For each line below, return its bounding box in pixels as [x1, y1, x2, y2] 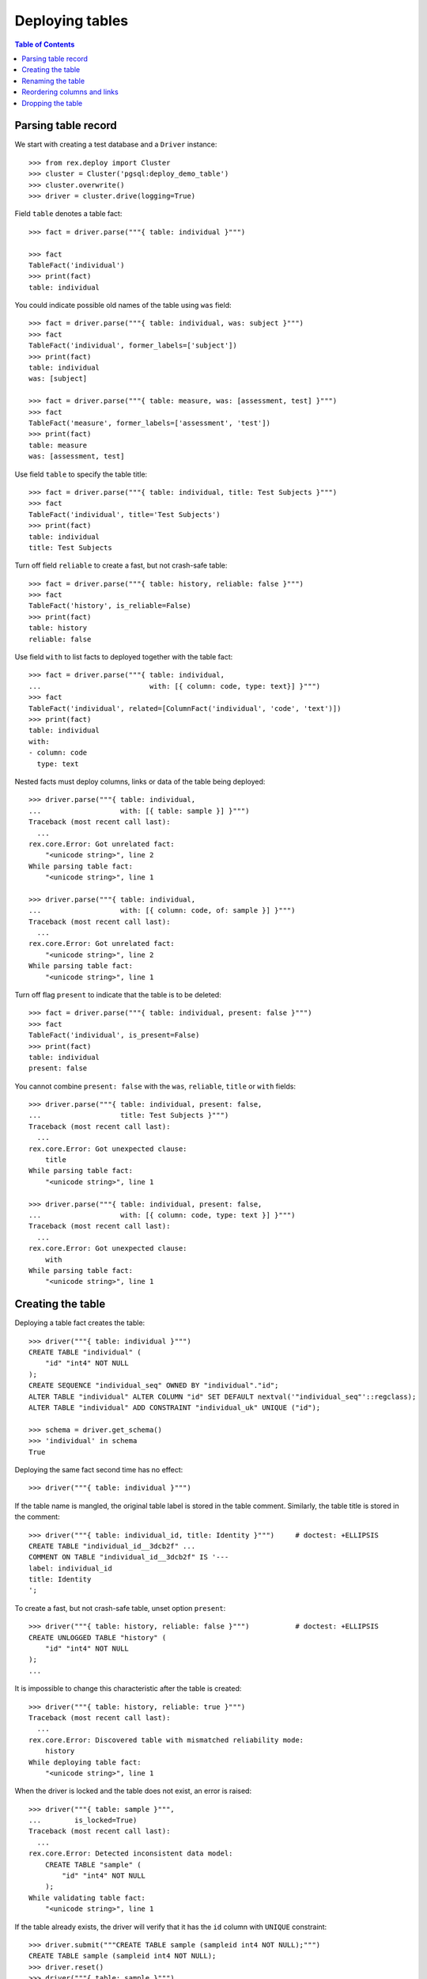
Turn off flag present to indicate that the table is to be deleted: [14, 989, 221, 999]
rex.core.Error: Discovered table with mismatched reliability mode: [28, 1735, 304, 1745]
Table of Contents [14, 40, 75, 49]
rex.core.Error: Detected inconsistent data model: [28, 1849, 233, 1858]
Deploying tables [14, 12, 129, 29]
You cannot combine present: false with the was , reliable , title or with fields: [14, 1081, 297, 1091]
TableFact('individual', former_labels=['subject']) [28, 341, 237, 350]
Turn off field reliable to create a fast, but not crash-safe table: [14, 560, 228, 570]
